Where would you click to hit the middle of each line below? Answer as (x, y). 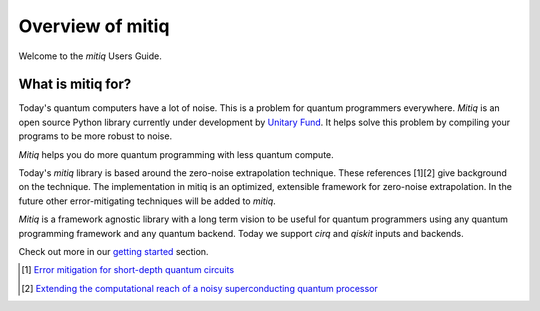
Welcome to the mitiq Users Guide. (90, 56)
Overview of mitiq (94, 26)
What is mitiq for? (75, 84)
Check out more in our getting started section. (113, 251)
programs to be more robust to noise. (95, 136)
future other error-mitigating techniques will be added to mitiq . (147, 201)
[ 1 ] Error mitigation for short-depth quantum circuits (128, 270)
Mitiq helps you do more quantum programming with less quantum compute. (176, 154)
